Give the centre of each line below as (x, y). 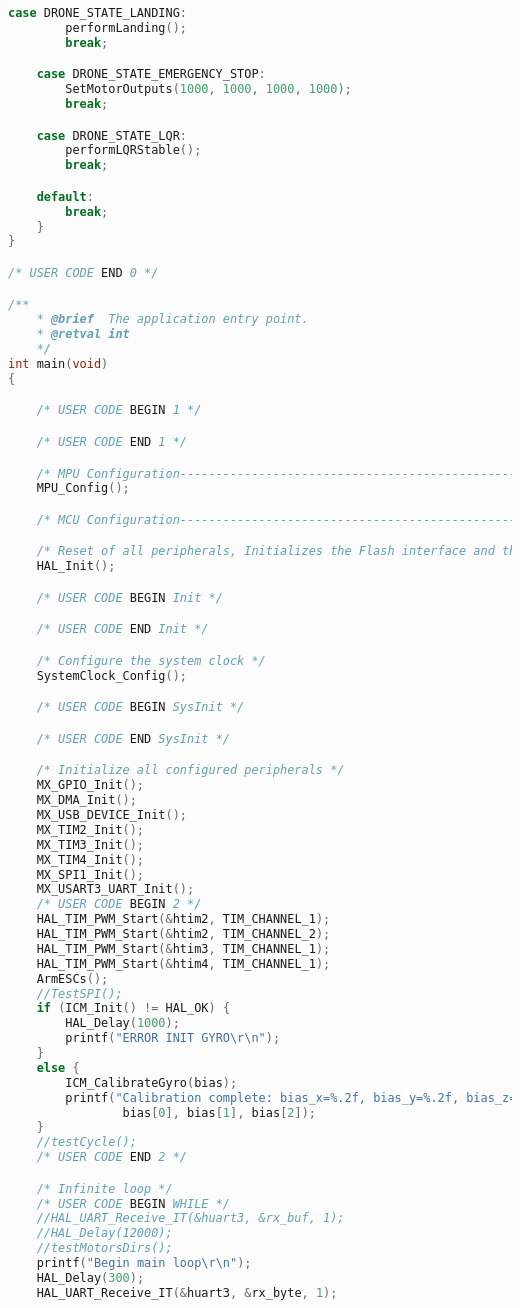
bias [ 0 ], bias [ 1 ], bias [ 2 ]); (219, 1112)
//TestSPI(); (79, 993)
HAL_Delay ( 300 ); (90, 1277)
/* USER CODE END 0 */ (83, 273)
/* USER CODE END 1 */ (111, 441)
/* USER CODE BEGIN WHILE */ (133, 1203)
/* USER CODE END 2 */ (111, 1157)
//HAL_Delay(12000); (104, 1233)
